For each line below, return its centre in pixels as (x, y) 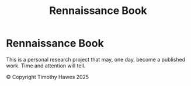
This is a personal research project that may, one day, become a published (96, 59)
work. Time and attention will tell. (46, 66)
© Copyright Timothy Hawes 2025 (48, 77)
